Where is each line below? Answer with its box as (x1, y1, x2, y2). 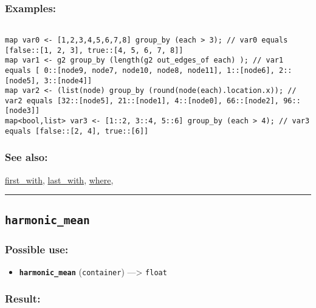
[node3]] (5, 106, 40, 115)
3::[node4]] (44, 76, 92, 85)
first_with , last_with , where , (5, 173, 114, 186)
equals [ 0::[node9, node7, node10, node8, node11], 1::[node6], (5, 66, 275, 75)
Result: (5, 291, 41, 306)
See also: (5, 149, 48, 165)
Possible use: (5, 241, 69, 256)
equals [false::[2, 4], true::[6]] (5, 126, 149, 135)
